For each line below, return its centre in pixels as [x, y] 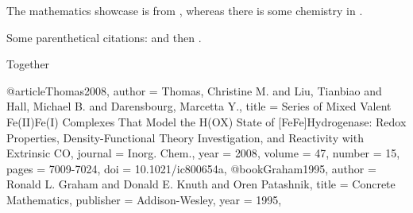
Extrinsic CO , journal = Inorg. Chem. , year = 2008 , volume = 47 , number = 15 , [203, 153]
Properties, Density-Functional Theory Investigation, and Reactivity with [185, 137]
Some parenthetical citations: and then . [104, 37]
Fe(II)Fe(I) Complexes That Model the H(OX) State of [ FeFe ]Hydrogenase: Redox [206, 121]
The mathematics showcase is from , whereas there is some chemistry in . [185, 10]
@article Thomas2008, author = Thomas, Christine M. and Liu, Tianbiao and [194, 90]
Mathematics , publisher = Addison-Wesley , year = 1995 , [144, 199]
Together [28, 64]
